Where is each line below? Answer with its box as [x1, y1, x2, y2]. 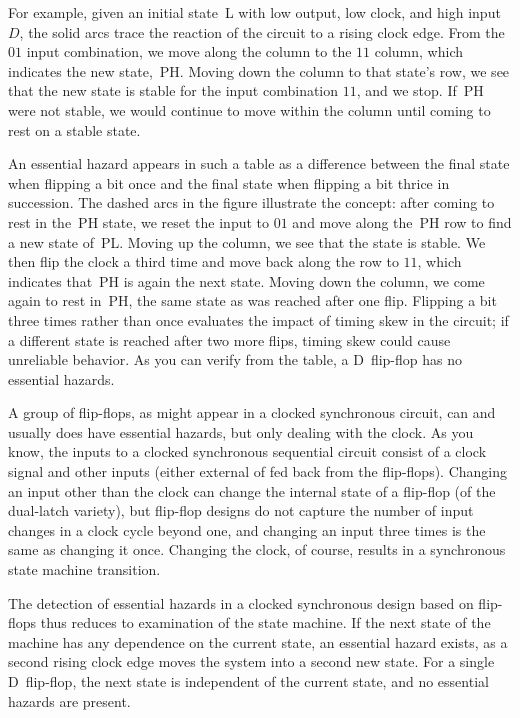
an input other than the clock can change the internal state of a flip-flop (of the [8, 480, 496, 501]
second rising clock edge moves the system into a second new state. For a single [8, 651, 495, 672]
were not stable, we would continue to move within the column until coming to [8, 99, 491, 120]
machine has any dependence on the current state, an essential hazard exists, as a [8, 631, 508, 652]
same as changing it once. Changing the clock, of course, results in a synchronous [8, 539, 506, 560]
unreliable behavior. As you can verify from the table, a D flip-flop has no [8, 349, 462, 370]
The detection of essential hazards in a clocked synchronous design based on [8, 592, 474, 613]
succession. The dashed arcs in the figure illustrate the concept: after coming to [8, 192, 495, 213]
